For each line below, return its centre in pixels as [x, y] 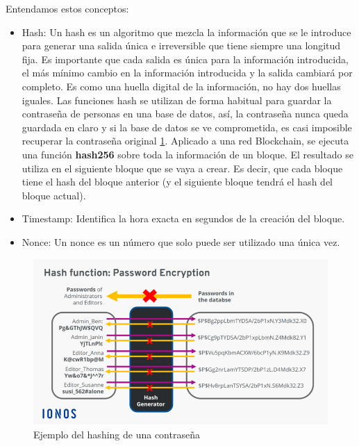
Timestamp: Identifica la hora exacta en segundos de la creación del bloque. [183, 218]
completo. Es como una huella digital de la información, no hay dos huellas [181, 86]
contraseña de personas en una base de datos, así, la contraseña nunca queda [185, 114]
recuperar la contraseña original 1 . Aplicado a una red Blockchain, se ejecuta [185, 141]
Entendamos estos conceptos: [67, 8]
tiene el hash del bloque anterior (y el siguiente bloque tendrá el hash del [177, 182]
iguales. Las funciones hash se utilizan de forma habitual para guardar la [177, 100]
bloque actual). [54, 195]
